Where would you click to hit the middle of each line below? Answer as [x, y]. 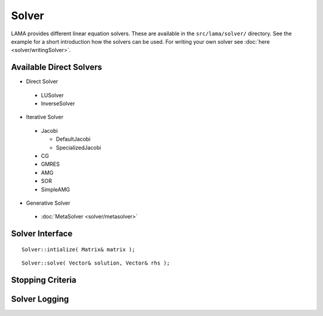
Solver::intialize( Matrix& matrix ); [79, 249]
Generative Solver [48, 203]
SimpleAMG [56, 189]
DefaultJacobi [73, 139]
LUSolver [52, 95]
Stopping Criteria [44, 280]
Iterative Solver [45, 117]
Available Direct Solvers [57, 67]
